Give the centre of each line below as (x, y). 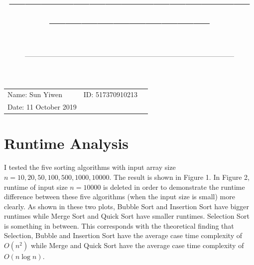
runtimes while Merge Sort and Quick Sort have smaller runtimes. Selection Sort (127, 216)
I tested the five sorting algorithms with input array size (90, 167)
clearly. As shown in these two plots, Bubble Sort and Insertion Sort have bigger (127, 206)
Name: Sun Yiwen (35, 94)
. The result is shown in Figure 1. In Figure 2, (179, 177)
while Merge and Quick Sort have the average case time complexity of (137, 245)
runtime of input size (36, 187)
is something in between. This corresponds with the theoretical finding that (119, 225)
